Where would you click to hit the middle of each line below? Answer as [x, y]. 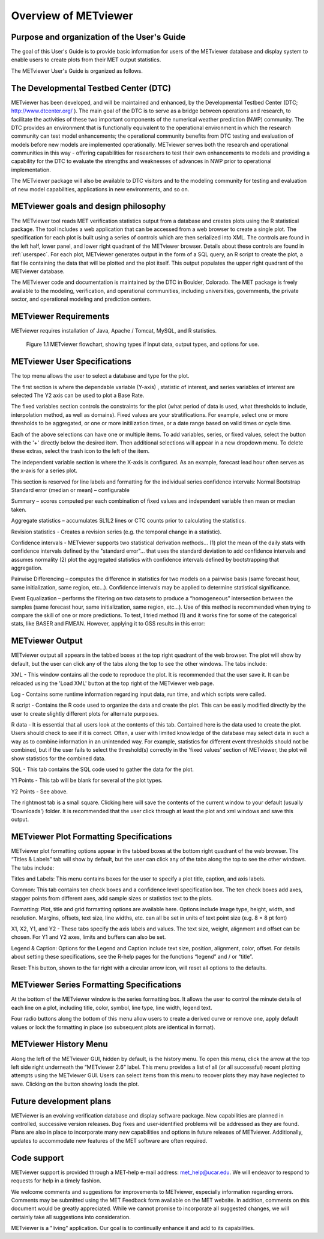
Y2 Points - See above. [40, 792]
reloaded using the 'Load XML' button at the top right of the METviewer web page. [113, 683]
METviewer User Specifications [71, 362]
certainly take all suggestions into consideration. [71, 1217]
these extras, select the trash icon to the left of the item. [80, 451]
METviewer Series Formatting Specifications [96, 985]
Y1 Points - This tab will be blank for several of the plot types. [87, 780]
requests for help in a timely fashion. [56, 1181]
